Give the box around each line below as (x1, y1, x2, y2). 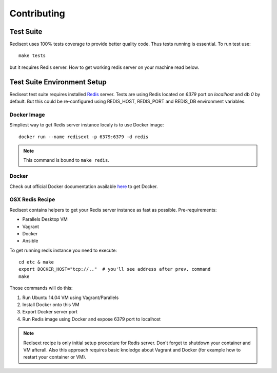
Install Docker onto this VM (22, 302, 80, 308)
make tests (18, 53, 46, 59)
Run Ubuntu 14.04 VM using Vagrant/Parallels (22, 294, 119, 301)
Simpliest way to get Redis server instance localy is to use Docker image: (9, 122, 164, 128)
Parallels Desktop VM (22, 216, 68, 222)
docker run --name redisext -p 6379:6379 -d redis (18, 134, 149, 140)
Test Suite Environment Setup (9, 78, 107, 86)
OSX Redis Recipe (9, 196, 55, 203)
